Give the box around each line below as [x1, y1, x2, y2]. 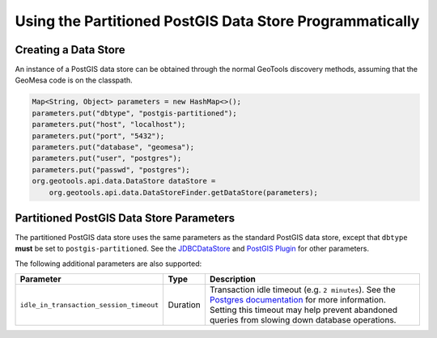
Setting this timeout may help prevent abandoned [209, 304, 398, 315]
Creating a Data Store [15, 43, 125, 57]
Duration [168, 299, 202, 311]
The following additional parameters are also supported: [15, 259, 202, 268]
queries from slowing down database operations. [209, 315, 397, 326]
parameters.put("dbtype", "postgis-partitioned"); [32, 108, 238, 117]
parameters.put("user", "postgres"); [32, 154, 182, 163]
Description [209, 273, 257, 285]
